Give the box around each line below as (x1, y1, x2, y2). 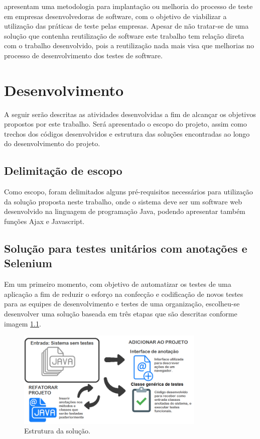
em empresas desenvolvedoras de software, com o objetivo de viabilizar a (4, 11, 227, 21)
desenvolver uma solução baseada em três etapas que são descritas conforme (4, 308, 237, 319)
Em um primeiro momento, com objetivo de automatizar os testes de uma (4, 279, 231, 289)
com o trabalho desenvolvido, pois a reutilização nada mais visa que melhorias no (4, 40, 254, 51)
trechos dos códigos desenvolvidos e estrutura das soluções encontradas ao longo (4, 128, 250, 139)
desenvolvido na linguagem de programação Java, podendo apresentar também (4, 206, 245, 216)
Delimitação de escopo (4, 163, 122, 178)
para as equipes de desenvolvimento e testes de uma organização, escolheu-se (4, 298, 240, 309)
